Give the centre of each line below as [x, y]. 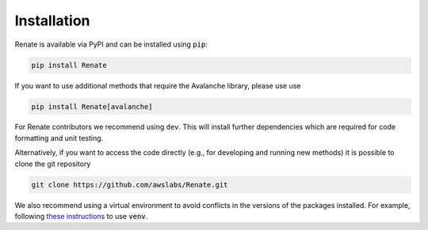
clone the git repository [53, 164]
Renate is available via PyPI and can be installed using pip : [111, 44]
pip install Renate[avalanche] [92, 106]
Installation [52, 21]
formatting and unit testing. [59, 138]
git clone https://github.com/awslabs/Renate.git [130, 185]
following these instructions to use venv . [81, 217]
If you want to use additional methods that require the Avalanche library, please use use [158, 85]
